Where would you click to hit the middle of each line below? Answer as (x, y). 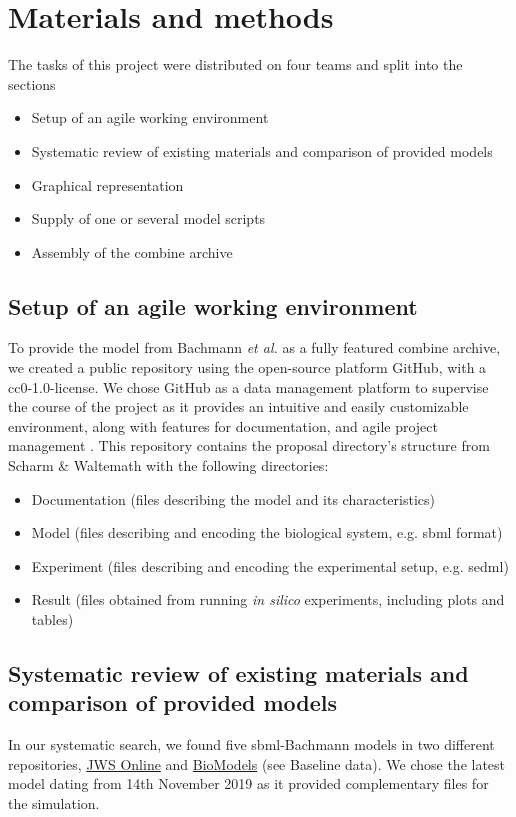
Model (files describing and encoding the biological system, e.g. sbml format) (267, 532)
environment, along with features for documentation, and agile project (223, 425)
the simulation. (54, 802)
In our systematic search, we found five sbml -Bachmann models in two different (251, 744)
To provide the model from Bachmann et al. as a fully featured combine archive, (254, 347)
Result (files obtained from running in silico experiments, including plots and (268, 599)
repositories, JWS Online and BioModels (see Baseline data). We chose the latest (257, 763)
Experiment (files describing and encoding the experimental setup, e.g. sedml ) (270, 565)
